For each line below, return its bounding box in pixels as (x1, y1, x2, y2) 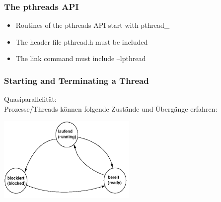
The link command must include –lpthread (15, 53, 146, 64)
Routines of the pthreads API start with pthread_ (15, 20, 170, 30)
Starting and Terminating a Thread (4, 74, 149, 86)
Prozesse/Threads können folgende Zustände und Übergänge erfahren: (4, 103, 218, 114)
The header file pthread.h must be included (15, 36, 148, 47)
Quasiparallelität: (4, 94, 57, 104)
